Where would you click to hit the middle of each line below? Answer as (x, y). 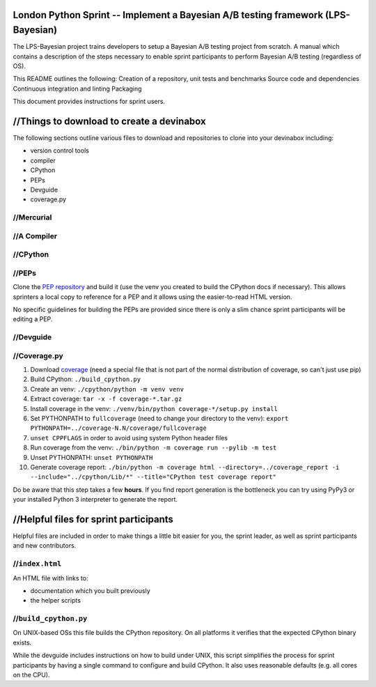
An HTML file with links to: (50, 578)
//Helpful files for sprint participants (93, 519)
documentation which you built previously (91, 590)
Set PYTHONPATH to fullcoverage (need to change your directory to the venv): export (159, 418)
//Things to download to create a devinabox (109, 121)
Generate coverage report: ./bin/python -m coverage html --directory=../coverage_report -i (185, 467)
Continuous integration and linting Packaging (77, 88)
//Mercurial (32, 217)
